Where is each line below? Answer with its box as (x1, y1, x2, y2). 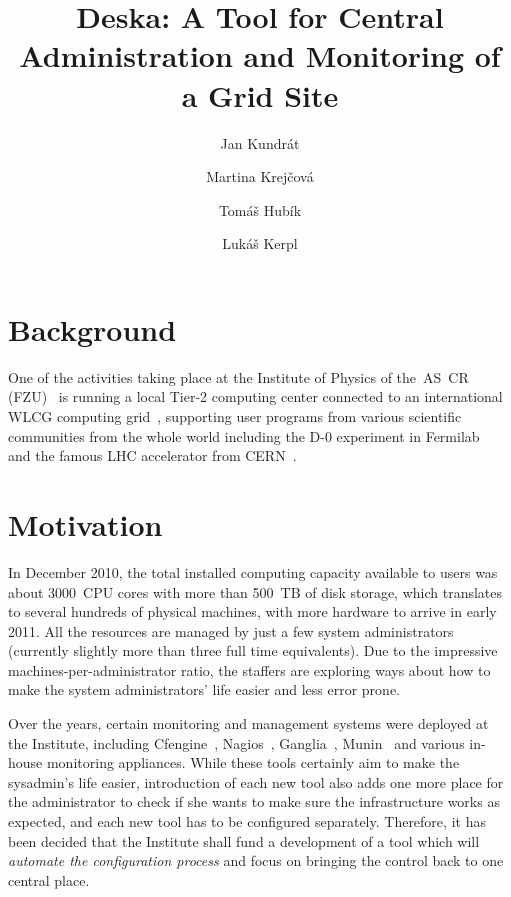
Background (8, 308, 177, 349)
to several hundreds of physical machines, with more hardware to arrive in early (8, 601, 497, 622)
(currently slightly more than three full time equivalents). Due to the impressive (8, 640, 498, 661)
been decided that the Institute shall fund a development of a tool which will (8, 830, 480, 851)
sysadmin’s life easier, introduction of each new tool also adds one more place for (8, 771, 504, 792)
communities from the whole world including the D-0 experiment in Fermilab (8, 425, 480, 446)
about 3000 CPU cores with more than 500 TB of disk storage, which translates (8, 581, 503, 602)
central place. (8, 869, 90, 890)
